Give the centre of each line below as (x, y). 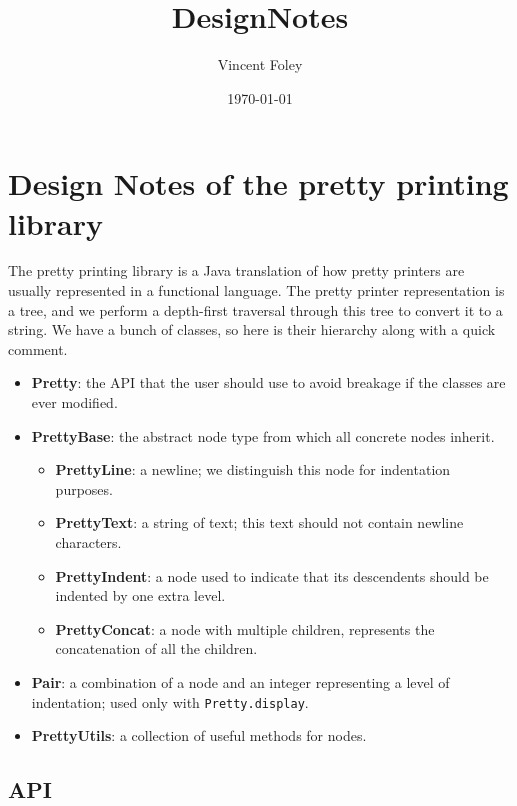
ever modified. (74, 402)
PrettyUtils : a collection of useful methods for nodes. (199, 735)
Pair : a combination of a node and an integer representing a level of (240, 681)
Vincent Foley (260, 64)
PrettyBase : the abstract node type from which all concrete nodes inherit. (263, 435)
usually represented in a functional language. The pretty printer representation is (256, 290)
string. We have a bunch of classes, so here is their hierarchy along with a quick (252, 329)
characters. (88, 541)
